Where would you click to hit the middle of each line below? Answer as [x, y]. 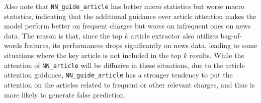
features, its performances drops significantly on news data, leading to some [141, 45]
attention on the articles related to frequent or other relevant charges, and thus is [129, 84]
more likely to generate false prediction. [65, 94]
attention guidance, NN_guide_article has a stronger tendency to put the [118, 75]
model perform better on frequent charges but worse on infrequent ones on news [127, 26]
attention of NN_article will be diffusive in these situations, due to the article [124, 65]
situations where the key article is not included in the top [93, 55]
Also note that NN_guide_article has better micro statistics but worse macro [124, 6]
